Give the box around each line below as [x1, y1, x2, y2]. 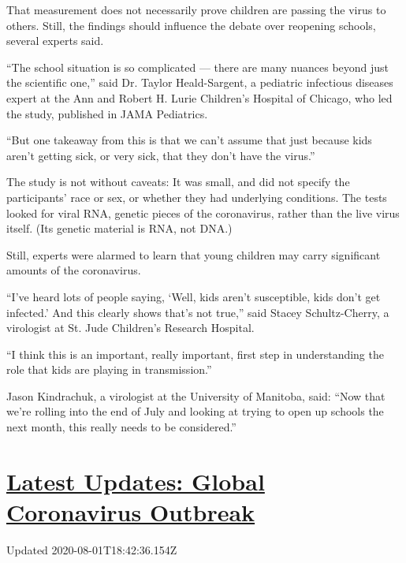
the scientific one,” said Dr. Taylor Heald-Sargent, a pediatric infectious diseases [6, 74, 393, 91]
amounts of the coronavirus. [6, 262, 141, 278]
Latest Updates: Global [6, 464, 265, 497]
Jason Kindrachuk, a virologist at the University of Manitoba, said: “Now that [6, 387, 386, 404]
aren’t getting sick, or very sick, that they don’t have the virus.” [6, 147, 315, 163]
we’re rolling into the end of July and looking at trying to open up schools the [6, 403, 384, 419]
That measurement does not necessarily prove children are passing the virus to [6, 2, 386, 17]
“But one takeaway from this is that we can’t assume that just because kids [6, 132, 372, 148]
